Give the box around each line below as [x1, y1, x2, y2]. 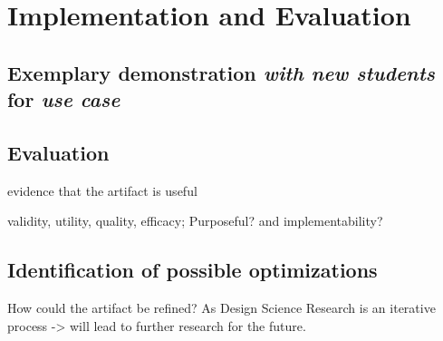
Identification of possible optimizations [7, 256, 378, 284]
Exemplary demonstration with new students [7, 58, 436, 86]
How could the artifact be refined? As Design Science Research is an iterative [7, 298, 436, 317]
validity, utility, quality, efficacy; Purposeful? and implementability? [7, 211, 383, 230]
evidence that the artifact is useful [7, 180, 197, 200]
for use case [7, 85, 120, 113]
